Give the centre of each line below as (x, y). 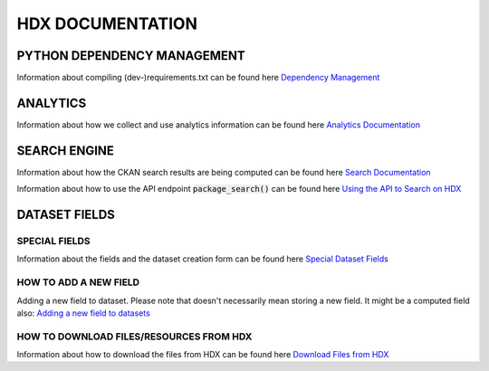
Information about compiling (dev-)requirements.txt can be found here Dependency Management (198, 78)
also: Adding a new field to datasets (84, 313)
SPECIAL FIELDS (53, 242)
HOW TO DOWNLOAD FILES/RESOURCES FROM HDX (134, 337)
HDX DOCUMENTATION (107, 24)
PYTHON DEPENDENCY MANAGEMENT (131, 56)
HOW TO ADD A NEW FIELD (78, 282)
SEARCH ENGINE (66, 151)
